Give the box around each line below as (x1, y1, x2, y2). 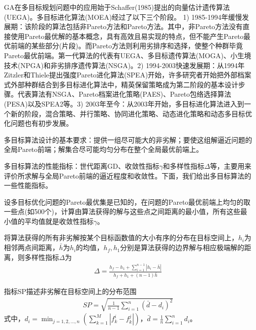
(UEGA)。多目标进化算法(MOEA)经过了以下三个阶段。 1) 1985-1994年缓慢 (4, 11, 242, 22)
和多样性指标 (162, 160, 204, 171)
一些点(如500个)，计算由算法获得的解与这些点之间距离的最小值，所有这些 (4, 206, 240, 217)
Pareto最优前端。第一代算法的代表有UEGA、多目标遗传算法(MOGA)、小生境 (4, 50, 251, 60)
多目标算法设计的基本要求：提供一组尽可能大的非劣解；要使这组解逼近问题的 (4, 134, 252, 145)
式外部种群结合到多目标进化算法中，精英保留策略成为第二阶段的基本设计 (4, 79, 238, 89)
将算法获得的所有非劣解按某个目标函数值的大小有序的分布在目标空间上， (4, 232, 238, 243)
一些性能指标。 (4, 180, 52, 190)
